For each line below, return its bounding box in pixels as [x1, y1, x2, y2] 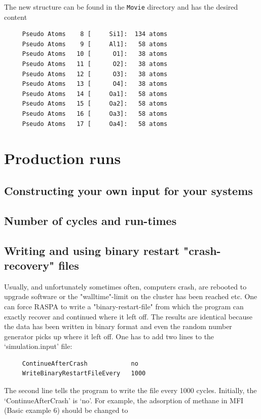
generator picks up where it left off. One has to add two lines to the [4, 331, 214, 341]
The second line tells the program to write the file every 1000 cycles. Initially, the [4, 385, 257, 396]
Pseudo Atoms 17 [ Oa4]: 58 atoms [22, 120, 168, 127]
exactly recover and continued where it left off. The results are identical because [4, 311, 252, 321]
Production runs [4, 148, 121, 169]
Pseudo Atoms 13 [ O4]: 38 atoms [22, 80, 168, 88]
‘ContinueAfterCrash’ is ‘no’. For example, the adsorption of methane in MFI [4, 395, 244, 405]
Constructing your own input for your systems [4, 182, 253, 198]
